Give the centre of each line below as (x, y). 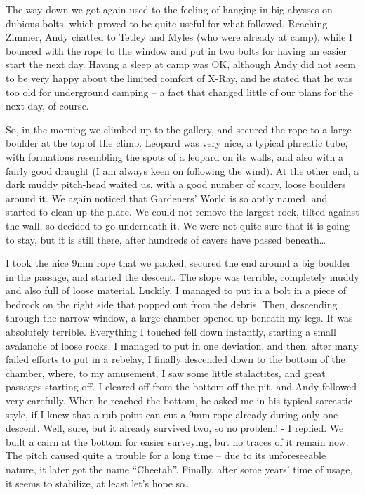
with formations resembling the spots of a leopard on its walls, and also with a (174, 156)
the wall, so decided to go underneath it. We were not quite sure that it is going (178, 225)
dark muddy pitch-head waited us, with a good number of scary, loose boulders (176, 184)
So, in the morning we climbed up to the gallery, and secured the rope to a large (179, 129)
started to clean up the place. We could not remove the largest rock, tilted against (182, 212)
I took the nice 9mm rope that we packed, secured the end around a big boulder (178, 263)
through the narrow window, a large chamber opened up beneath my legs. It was (179, 318)
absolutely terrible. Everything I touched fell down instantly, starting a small (171, 332)
